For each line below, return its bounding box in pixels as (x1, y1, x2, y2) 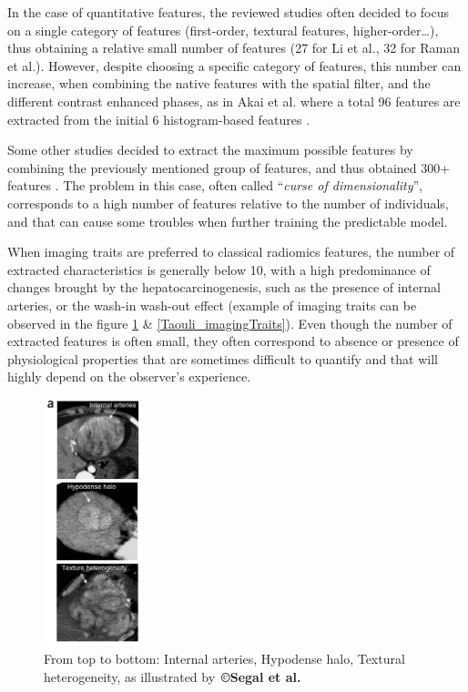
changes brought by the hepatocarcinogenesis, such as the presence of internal (7, 278, 441, 297)
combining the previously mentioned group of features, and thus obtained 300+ (7, 158, 451, 177)
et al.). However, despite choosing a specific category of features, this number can (7, 56, 462, 75)
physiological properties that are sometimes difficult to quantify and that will (7, 349, 438, 368)
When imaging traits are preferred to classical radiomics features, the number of (7, 242, 455, 261)
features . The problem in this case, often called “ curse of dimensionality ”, (7, 176, 423, 195)
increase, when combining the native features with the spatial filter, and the (7, 74, 431, 93)
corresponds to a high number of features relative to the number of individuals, (7, 193, 449, 212)
